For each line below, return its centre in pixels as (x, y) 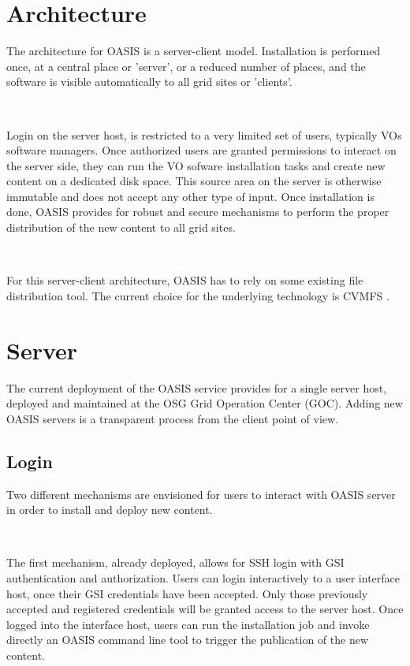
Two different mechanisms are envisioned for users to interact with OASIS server (201, 494)
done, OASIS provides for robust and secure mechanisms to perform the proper (198, 212)
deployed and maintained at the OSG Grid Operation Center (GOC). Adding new (205, 403)
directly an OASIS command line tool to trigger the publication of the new (188, 640)
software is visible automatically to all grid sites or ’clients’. (149, 82)
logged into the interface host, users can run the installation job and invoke (188, 624)
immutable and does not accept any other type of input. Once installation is (190, 196)
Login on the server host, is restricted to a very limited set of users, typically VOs (204, 134)
